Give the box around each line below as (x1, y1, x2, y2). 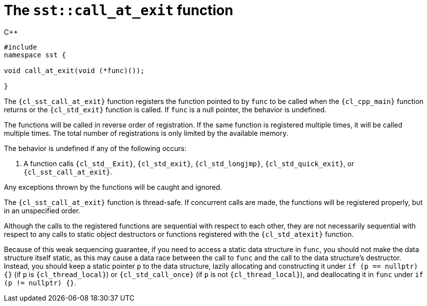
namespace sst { (4, 51, 66, 59)
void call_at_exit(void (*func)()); (4, 66, 145, 75)
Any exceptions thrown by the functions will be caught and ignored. (4, 182, 222, 191)
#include (4, 43, 37, 51)
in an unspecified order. (4, 206, 80, 215)
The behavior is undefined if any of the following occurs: (4, 144, 187, 153)
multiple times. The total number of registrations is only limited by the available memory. (4, 128, 288, 137)
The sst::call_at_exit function (4, 2, 233, 19)
